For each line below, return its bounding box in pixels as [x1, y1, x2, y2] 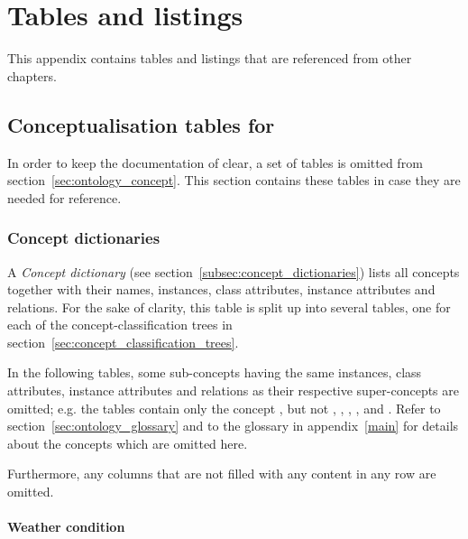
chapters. [7, 66, 57, 85]
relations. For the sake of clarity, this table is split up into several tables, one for [7, 297, 451, 316]
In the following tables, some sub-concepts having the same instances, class [7, 363, 422, 382]
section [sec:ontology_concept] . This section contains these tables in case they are [7, 171, 461, 190]
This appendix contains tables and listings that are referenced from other [7, 49, 412, 68]
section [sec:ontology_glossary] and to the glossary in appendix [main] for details [7, 416, 459, 435]
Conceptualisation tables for [7, 110, 275, 138]
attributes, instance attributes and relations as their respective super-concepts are [7, 381, 459, 400]
